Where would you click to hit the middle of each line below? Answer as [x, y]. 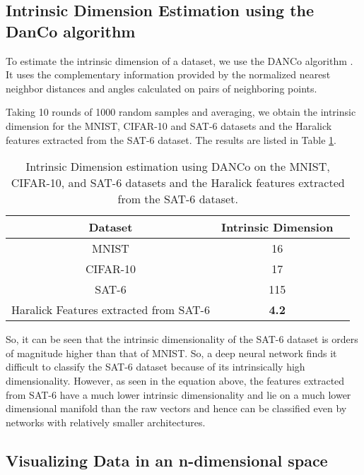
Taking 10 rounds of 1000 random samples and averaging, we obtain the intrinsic [181, 112]
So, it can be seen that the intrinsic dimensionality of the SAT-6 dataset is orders [182, 339]
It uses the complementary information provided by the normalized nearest [168, 74]
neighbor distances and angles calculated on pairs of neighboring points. [162, 88]
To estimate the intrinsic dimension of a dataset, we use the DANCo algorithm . [180, 60]
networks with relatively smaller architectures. [106, 422]
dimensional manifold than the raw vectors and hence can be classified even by [176, 408]
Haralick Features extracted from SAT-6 [111, 310]
